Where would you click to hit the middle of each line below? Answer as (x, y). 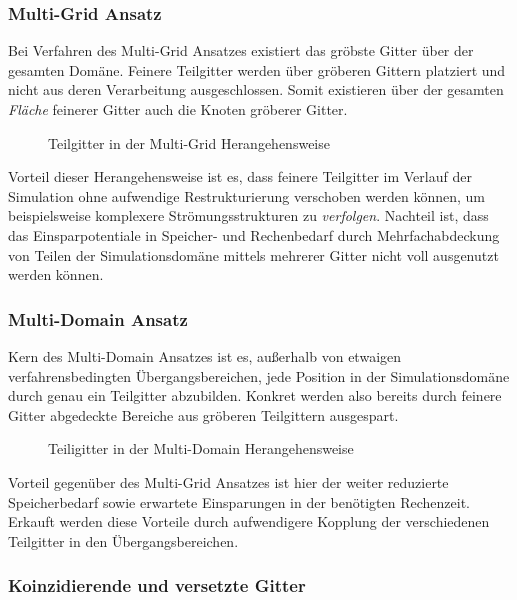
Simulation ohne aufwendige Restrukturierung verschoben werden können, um (246, 195)
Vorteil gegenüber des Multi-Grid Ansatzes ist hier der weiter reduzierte (228, 481)
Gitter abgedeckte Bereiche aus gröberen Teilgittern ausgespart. (203, 414)
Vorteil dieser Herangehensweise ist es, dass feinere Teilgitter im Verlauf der (240, 176)
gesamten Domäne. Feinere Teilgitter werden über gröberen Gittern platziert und (257, 69)
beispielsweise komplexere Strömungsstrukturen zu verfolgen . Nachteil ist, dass (248, 215)
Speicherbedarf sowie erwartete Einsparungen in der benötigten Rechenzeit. (239, 501)
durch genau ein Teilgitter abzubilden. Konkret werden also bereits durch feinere (255, 395)
